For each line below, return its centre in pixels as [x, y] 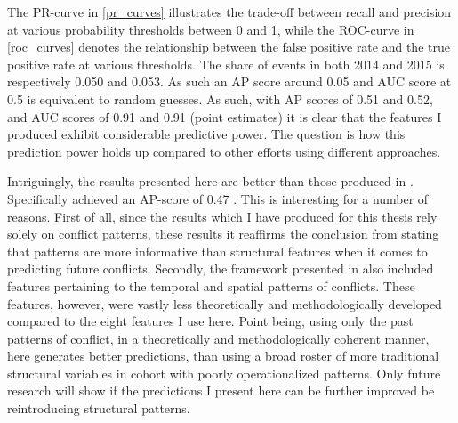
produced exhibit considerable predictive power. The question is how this [206, 134]
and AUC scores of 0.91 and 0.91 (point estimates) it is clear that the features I [225, 116]
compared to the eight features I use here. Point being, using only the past [210, 321]
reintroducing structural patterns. [99, 408]
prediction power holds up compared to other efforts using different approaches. [224, 151]
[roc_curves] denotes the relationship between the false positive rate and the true [229, 47]
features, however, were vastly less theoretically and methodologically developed [225, 303]
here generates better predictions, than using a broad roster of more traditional [223, 356]
